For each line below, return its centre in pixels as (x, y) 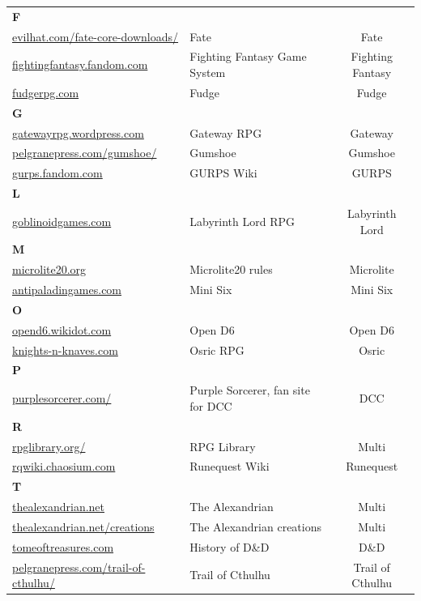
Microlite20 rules (231, 269)
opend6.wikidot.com (62, 329)
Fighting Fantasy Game (248, 56)
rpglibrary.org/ (49, 446)
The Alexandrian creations (255, 526)
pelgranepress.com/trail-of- (79, 567)
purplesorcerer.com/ (62, 398)
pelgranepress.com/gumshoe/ (85, 153)
